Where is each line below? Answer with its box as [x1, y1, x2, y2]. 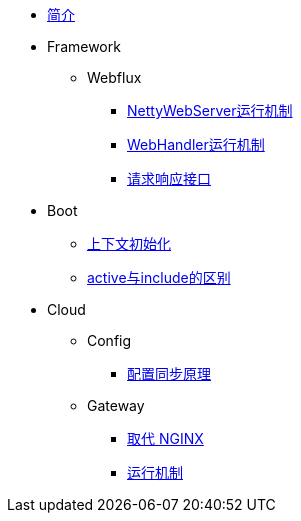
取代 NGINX [127, 430, 204, 447]
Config [87, 332, 132, 349]
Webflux [87, 69, 142, 86]
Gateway [87, 397, 145, 414]
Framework [47, 38, 121, 55]
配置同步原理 [127, 365, 211, 382]
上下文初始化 [87, 235, 171, 252]
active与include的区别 [87, 269, 231, 286]
